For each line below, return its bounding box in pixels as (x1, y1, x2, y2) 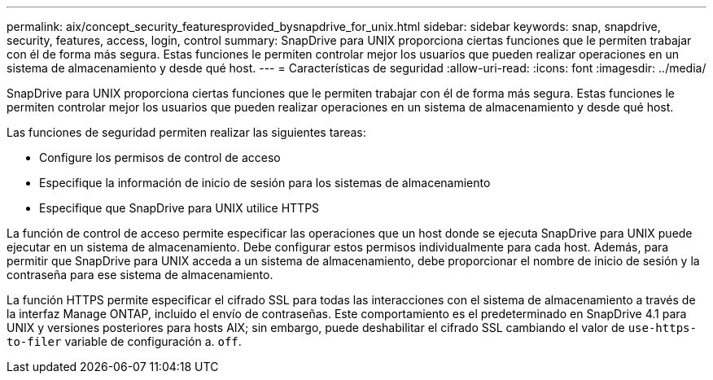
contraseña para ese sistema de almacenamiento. (7, 268, 273, 282)
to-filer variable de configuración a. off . (7, 334, 242, 348)
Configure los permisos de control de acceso (39, 151, 281, 164)
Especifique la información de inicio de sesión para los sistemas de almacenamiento (39, 176, 491, 190)
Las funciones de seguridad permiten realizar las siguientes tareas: (7, 125, 366, 139)
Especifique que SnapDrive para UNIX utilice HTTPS (39, 201, 320, 215)
